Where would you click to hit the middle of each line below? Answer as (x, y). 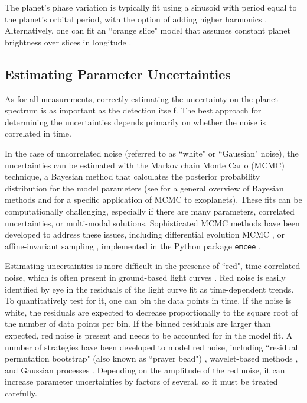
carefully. (21, 393)
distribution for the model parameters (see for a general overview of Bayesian (144, 188)
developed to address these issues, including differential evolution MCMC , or (145, 234)
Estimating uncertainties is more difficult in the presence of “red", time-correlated (153, 266)
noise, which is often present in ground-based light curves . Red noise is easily (145, 277)
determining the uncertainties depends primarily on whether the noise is (135, 121)
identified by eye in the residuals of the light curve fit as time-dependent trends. (149, 289)
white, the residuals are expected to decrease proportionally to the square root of (151, 312)
